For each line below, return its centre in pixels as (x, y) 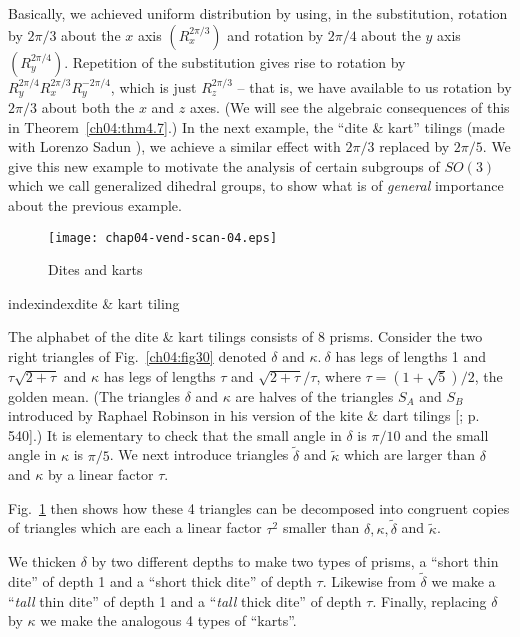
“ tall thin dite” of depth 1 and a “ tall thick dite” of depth (185, 600)
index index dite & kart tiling (94, 302)
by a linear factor (100, 474)
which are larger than (409, 454)
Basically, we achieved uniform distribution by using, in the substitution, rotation (258, 13)
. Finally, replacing (429, 600)
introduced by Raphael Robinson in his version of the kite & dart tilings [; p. (244, 415)
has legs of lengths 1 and (411, 356)
